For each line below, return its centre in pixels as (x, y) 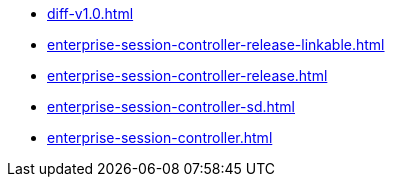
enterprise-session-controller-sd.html (171, 106)
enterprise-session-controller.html (160, 137)
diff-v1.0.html (90, 13)
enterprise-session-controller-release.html (187, 75)
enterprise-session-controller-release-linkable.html (216, 44)
